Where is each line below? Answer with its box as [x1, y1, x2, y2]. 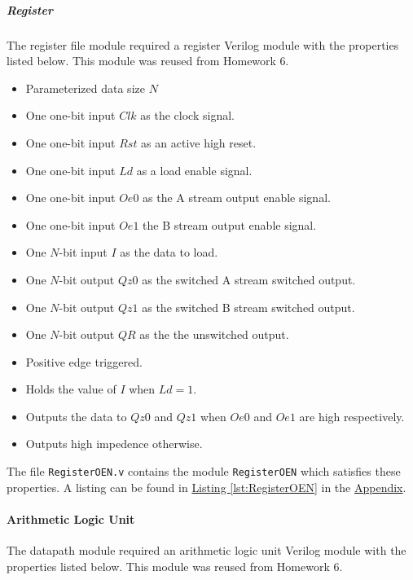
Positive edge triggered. [25, 353, 143, 370]
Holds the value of [25, 380, 116, 398]
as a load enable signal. [136, 161, 253, 178]
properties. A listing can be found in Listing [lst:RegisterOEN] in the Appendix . [7, 478, 406, 495]
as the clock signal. [140, 107, 235, 124]
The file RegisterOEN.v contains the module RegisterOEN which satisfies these [7, 463, 401, 480]
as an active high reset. [141, 134, 257, 151]
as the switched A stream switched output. [142, 270, 356, 288]
